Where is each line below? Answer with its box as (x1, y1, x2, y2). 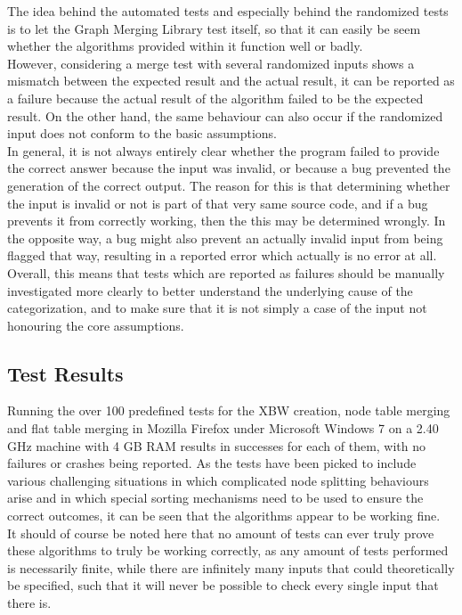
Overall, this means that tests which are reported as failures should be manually (7, 263, 445, 282)
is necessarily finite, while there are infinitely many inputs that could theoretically (7, 558, 455, 577)
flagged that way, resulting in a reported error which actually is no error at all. (7, 246, 437, 265)
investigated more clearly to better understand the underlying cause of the (7, 281, 413, 299)
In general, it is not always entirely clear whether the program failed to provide (7, 141, 440, 160)
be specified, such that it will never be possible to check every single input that (7, 576, 439, 594)
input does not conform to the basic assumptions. (7, 124, 277, 143)
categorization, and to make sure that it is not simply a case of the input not (7, 299, 427, 317)
